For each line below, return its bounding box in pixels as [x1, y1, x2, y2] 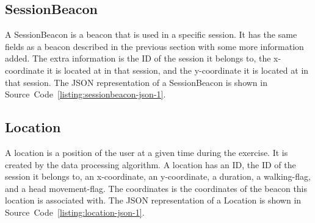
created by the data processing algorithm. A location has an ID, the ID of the [5, 158, 296, 171]
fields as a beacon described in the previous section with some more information [5, 40, 304, 52]
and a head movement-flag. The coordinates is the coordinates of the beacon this [5, 182, 308, 194]
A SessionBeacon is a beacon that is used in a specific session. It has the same [5, 28, 297, 41]
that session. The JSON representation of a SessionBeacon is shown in [5, 76, 267, 88]
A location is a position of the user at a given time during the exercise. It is [5, 146, 288, 158]
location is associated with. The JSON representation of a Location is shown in [5, 194, 302, 207]
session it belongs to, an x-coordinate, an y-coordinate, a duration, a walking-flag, [5, 170, 311, 183]
